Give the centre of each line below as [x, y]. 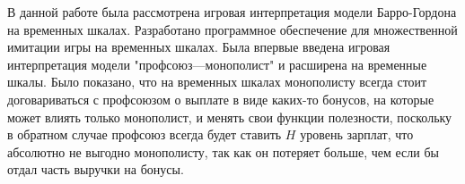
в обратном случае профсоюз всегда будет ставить [145, 134]
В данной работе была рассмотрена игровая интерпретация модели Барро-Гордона [232, 12]
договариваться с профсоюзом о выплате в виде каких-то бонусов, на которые [221, 99]
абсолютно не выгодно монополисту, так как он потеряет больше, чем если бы [223, 151]
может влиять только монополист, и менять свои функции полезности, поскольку [230, 117]
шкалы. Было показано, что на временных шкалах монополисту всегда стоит [217, 82]
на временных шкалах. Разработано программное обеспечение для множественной [232, 29]
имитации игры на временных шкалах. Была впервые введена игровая [199, 47]
